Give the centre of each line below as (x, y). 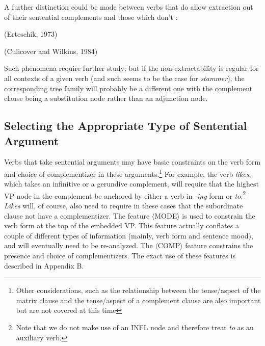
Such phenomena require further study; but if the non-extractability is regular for (131, 68)
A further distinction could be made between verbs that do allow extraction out (129, 7)
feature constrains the (219, 245)
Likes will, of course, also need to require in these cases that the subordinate (124, 206)
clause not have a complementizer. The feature (77, 215)
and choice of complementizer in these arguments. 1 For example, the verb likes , (128, 173)
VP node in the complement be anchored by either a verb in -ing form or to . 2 (125, 195)
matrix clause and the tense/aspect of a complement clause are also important (138, 300)
